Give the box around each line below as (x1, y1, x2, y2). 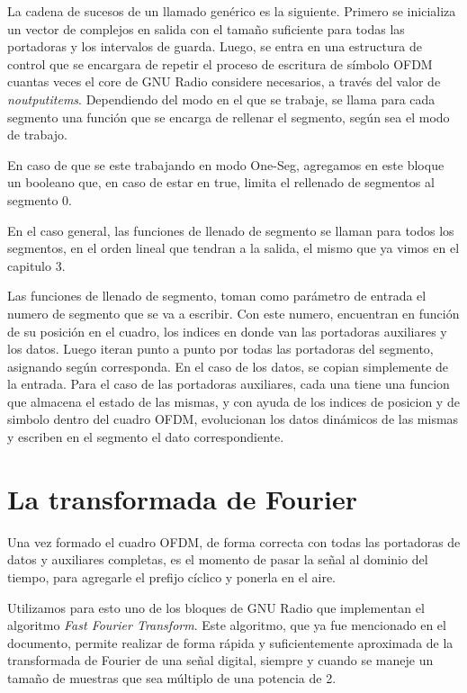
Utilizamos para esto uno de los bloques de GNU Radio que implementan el (7, 598, 425, 616)
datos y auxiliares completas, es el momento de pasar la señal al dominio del (7, 550, 428, 569)
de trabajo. (7, 125, 67, 144)
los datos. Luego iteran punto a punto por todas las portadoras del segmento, (7, 339, 434, 358)
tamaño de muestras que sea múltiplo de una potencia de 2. (7, 668, 337, 687)
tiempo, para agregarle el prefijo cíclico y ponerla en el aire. (7, 567, 337, 586)
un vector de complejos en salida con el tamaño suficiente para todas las (7, 19, 405, 38)
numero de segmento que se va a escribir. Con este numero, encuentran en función (7, 303, 460, 322)
